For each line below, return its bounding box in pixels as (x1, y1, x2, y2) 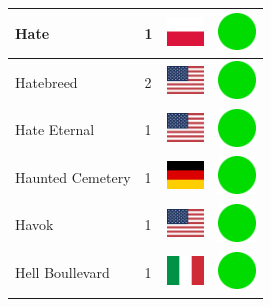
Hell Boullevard (15, 262, 110, 283)
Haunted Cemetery (15, 166, 131, 187)
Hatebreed (15, 71, 78, 92)
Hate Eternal (15, 119, 95, 140)
